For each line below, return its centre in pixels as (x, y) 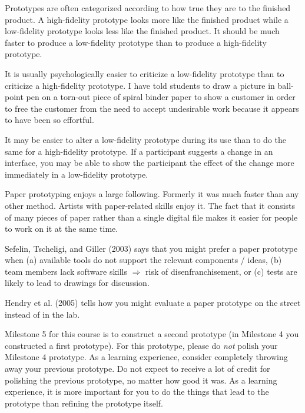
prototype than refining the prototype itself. (84, 403)
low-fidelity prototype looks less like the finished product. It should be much (142, 31)
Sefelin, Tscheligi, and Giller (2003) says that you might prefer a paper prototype (151, 248)
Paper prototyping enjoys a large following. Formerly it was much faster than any (152, 194)
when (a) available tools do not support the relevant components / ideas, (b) (143, 260)
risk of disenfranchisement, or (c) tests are (221, 271)
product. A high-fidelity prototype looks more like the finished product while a (147, 19)
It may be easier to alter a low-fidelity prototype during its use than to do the (145, 139)
